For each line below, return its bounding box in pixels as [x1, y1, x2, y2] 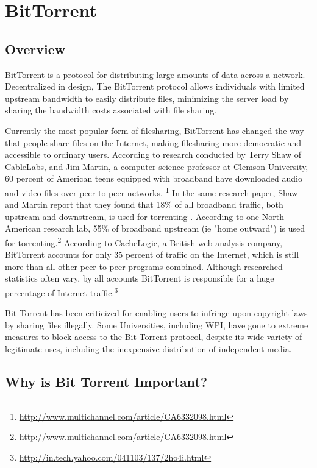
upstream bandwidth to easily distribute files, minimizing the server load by [5, 91, 289, 104]
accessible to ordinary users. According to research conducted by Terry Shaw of [5, 148, 302, 161]
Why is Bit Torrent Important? [5, 372, 208, 391]
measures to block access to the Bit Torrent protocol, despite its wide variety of [5, 330, 302, 343]
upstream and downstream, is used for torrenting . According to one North [5, 210, 284, 222]
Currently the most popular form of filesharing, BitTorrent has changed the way [5, 124, 304, 136]
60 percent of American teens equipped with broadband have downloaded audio [5, 172, 302, 185]
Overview [5, 39, 66, 58]
